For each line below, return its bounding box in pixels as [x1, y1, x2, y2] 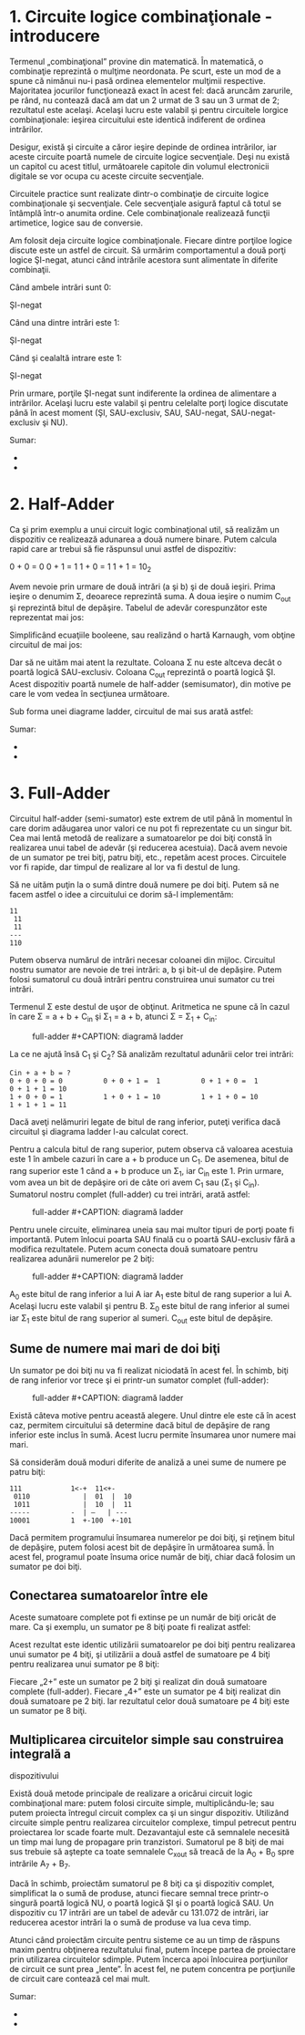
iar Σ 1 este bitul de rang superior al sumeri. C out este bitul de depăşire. [9, 1312, 273, 1325]
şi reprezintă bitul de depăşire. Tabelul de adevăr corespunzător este [9, 602, 268, 613]
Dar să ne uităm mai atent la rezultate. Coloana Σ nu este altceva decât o [9, 657, 282, 668]
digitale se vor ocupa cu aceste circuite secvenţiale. [9, 171, 205, 182]
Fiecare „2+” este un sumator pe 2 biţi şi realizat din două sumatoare [9, 1677, 268, 1687]
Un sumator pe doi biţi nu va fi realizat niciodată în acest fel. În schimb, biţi [9, 1365, 289, 1376]
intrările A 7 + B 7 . [9, 1858, 71, 1871]
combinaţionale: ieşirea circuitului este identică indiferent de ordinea [9, 114, 266, 125]
